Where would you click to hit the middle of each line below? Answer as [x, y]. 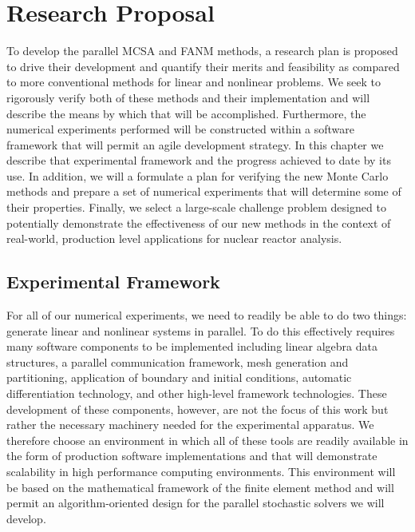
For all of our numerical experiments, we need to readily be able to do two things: [207, 315]
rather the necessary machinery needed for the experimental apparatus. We [190, 425]
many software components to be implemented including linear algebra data [192, 346]
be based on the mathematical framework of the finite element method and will [200, 487]
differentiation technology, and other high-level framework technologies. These [197, 393]
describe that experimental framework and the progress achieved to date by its [199, 160]
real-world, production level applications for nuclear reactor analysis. [174, 238]
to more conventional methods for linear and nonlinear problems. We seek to [194, 82]
